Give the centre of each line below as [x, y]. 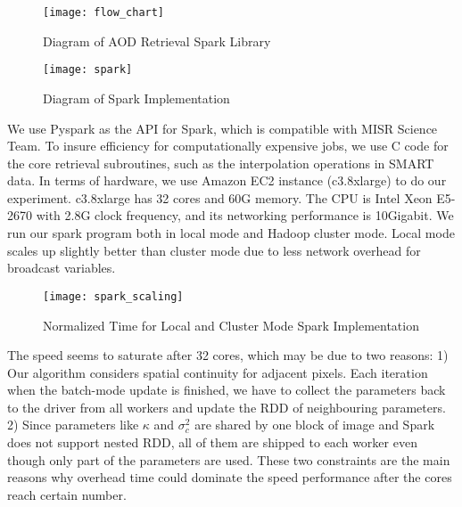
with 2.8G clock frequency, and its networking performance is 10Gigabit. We [245, 215]
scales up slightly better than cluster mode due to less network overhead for [214, 250]
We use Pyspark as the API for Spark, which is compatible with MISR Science [223, 128]
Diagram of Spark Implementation [136, 98]
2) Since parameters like [73, 425]
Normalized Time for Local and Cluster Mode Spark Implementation [231, 325]
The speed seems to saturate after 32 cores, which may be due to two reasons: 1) [228, 355]
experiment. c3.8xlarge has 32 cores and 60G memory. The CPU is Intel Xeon [220, 197]
